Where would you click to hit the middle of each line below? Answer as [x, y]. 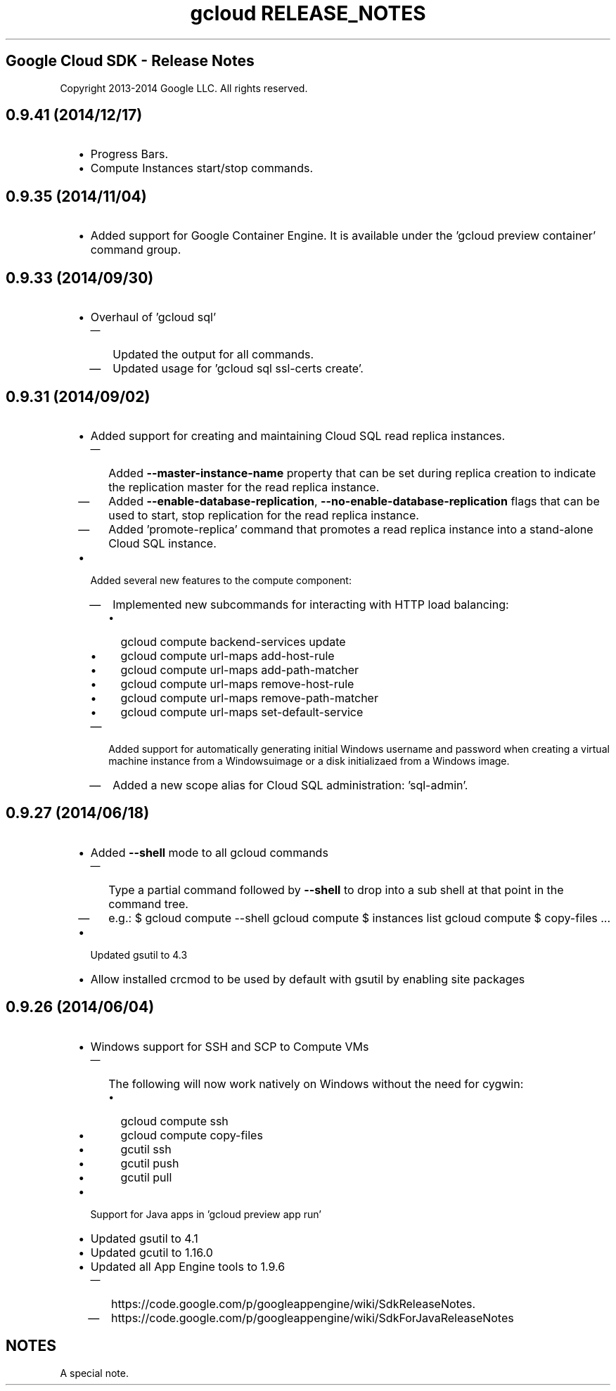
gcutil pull [146, 1177]
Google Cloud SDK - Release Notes [130, 61]
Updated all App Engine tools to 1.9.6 [188, 1266]
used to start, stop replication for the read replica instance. [264, 515]
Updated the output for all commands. [213, 355]
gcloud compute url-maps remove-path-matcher [249, 698]
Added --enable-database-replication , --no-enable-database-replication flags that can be [354, 501]
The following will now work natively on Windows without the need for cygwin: [316, 1083]
